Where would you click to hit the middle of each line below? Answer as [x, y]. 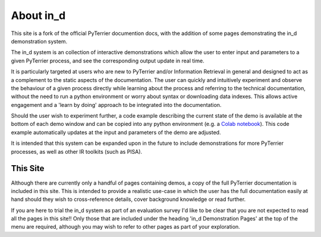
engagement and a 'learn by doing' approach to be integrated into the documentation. [116, 105]
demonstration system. [39, 41]
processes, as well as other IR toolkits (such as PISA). [77, 151]
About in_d [38, 15]
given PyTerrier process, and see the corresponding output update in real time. [108, 61]
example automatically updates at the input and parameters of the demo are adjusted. [116, 132]
